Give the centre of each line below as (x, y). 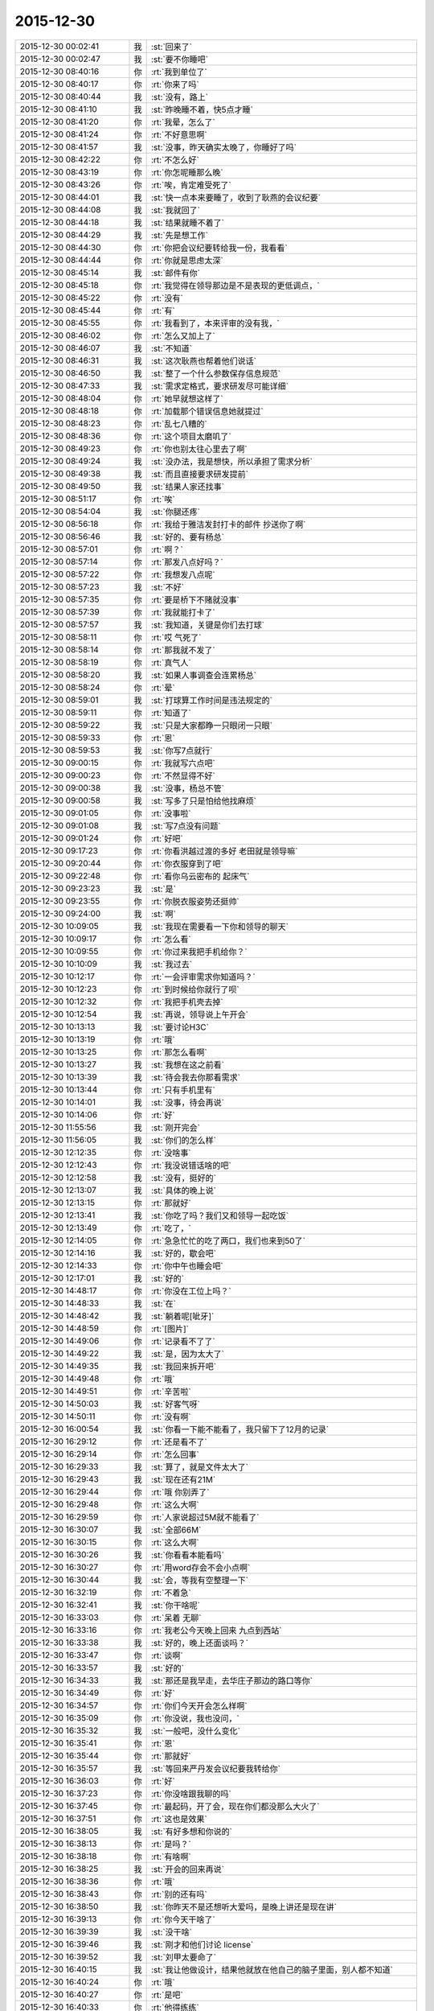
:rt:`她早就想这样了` (187, 398)
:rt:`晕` (163, 688)
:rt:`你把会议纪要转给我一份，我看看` (219, 248)
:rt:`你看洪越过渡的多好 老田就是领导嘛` (224, 851)
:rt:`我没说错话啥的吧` (191, 1165)
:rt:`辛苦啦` (171, 1392)
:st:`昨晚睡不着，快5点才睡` (202, 109)
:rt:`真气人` (171, 662)
